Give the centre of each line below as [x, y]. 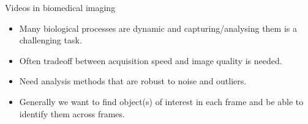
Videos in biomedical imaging [60, 7]
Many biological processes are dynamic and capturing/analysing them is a [158, 28]
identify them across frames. [72, 113]
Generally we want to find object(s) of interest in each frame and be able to [161, 101]
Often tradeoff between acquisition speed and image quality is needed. [151, 60]
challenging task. [51, 40]
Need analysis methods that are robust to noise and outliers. [133, 81]
